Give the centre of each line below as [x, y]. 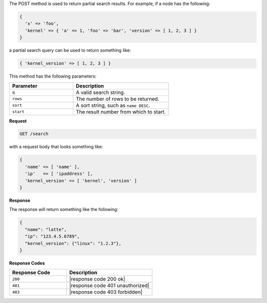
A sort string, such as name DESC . [113, 105]
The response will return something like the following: [64, 210]
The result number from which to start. [121, 112]
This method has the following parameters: [53, 76]
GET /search [34, 134]
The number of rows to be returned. [117, 99]
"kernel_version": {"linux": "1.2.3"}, [73, 243]
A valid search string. [101, 92]
